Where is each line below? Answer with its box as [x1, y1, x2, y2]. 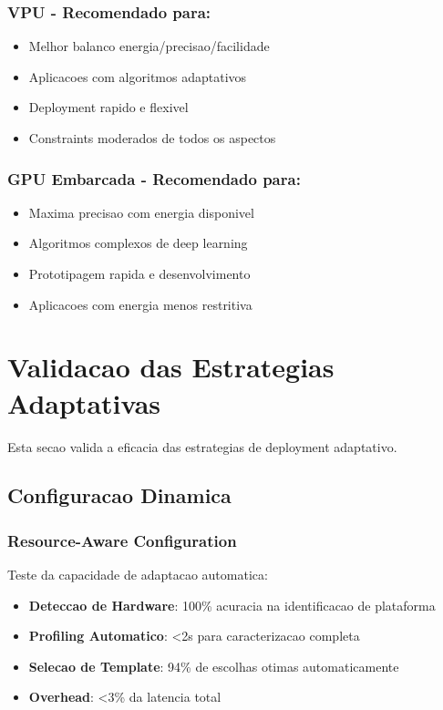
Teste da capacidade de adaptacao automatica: [7, 565, 268, 584]
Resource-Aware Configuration [7, 529, 237, 551]
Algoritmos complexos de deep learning [28, 233, 248, 252]
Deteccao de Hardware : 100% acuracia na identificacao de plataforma [28, 595, 436, 614]
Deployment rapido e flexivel [28, 98, 189, 117]
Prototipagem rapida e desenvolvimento [28, 264, 251, 283]
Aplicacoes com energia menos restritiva [28, 294, 252, 314]
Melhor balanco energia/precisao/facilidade [28, 36, 270, 56]
